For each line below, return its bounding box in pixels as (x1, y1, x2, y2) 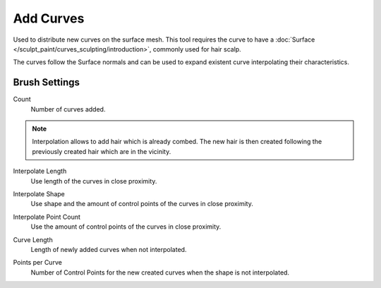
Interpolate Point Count (13, 212, 81, 221)
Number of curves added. (30, 104, 106, 113)
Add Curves (13, 11, 85, 26)
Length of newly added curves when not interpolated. (30, 245, 187, 253)
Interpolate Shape (13, 189, 65, 198)
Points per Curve (13, 258, 63, 267)
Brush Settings (13, 76, 80, 88)
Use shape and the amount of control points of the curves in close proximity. (30, 200, 253, 208)
